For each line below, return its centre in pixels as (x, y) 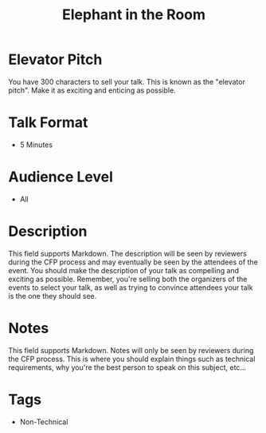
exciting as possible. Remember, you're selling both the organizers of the (128, 279)
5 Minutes (36, 145)
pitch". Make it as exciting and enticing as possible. (92, 90)
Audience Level (61, 177)
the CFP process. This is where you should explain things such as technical (132, 359)
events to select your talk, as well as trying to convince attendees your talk (131, 287)
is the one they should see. (53, 296)
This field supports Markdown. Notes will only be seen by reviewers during (131, 350)
